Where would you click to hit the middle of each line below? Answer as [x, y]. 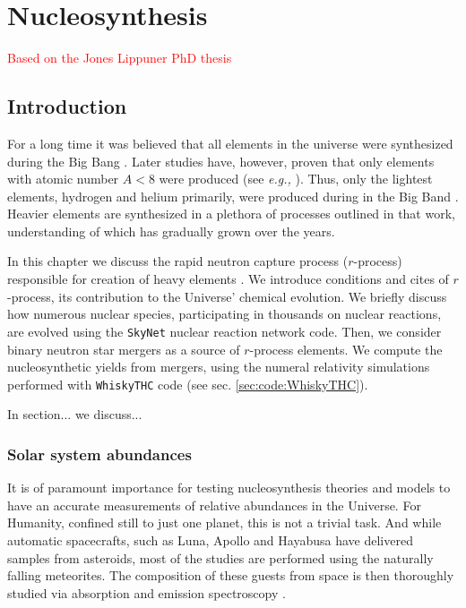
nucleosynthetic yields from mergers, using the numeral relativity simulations [219, 367]
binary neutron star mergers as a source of [124, 349]
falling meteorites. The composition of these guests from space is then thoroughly [231, 575]
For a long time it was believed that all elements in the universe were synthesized [230, 143]
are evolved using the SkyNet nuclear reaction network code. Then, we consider [224, 331]
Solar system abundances [99, 454]
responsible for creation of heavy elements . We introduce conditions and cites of [228, 279]
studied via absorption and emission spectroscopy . [147, 592]
